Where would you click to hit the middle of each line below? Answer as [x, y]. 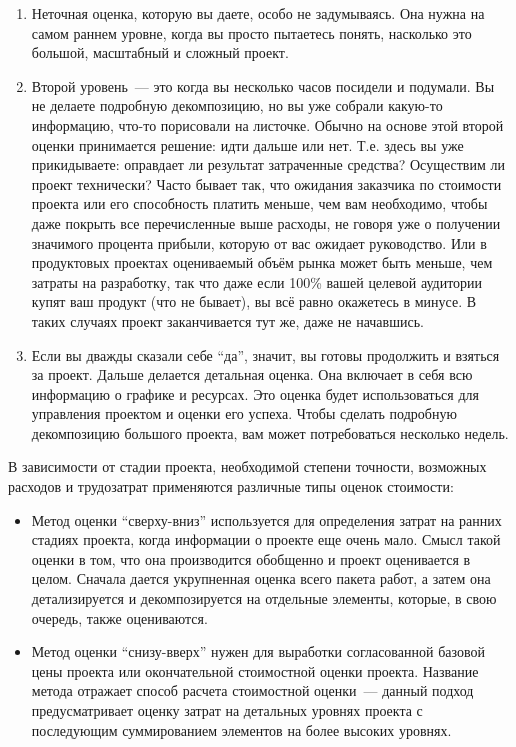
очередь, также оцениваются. [119, 617]
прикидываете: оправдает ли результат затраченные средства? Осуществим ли [268, 164]
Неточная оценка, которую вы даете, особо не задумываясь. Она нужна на [258, 13]
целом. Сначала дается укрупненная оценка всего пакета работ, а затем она [261, 578]
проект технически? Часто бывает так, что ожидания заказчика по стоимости [266, 183]
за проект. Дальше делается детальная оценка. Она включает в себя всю [252, 374]
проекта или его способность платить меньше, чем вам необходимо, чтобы [259, 203]
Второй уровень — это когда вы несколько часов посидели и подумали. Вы [263, 85]
